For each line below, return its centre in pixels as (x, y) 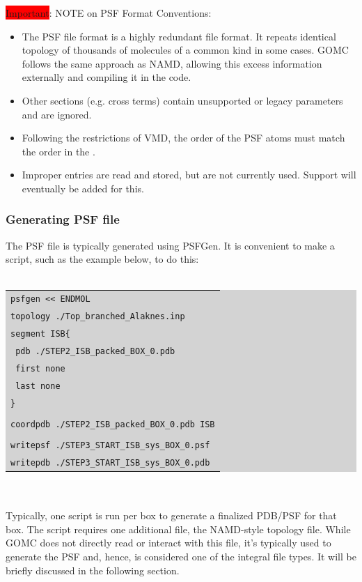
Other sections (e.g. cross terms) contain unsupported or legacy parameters (182, 100)
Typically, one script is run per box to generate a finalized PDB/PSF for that (171, 515)
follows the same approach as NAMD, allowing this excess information (172, 63)
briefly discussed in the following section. (93, 570)
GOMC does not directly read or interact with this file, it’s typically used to (168, 543)
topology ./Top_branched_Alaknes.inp (98, 317)
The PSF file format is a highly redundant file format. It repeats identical (179, 36)
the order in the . (58, 151)
